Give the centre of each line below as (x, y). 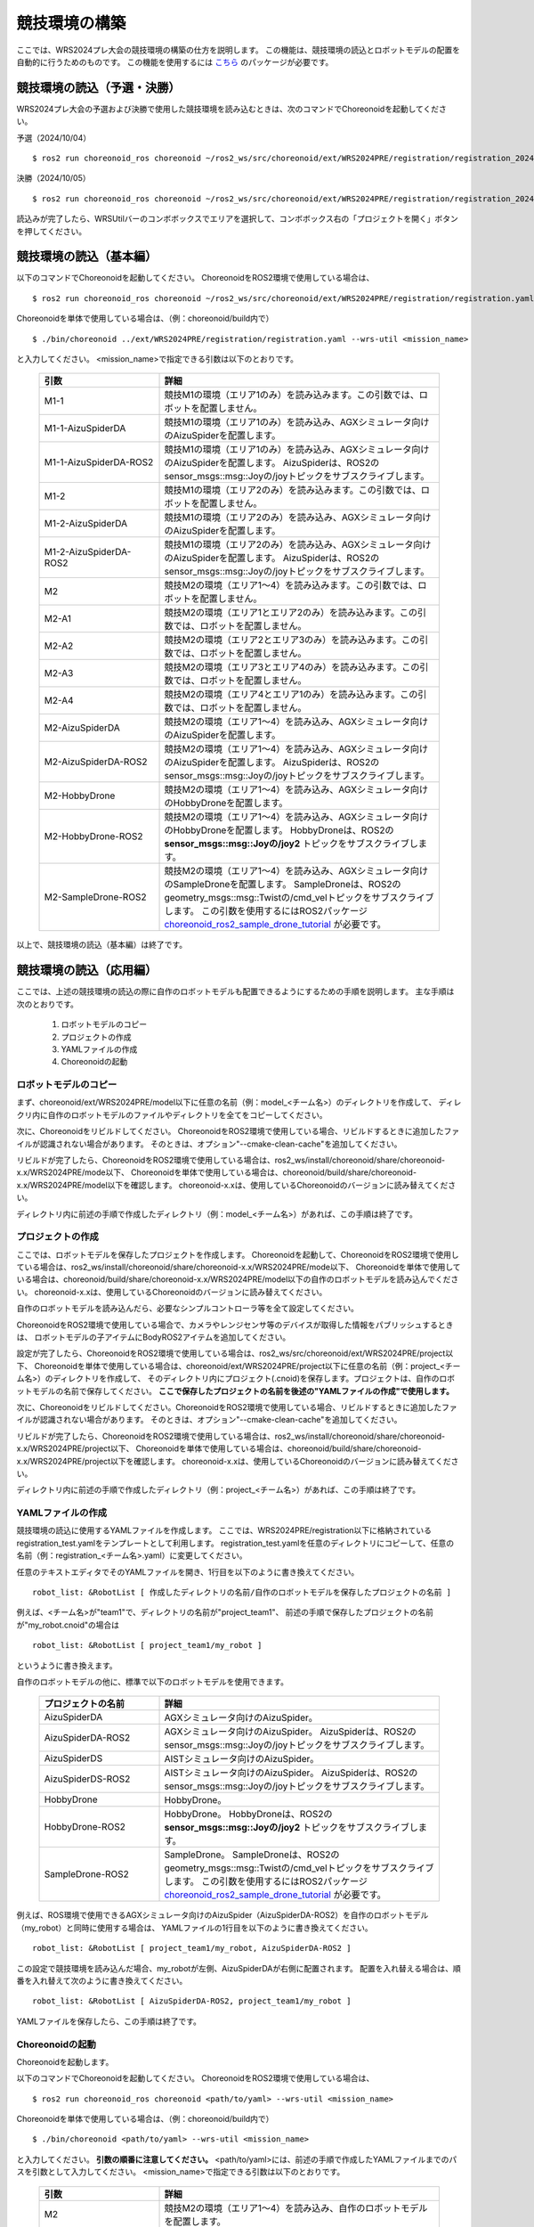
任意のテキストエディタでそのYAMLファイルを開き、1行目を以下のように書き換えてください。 (188, 1571)
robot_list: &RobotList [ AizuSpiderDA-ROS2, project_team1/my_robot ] (192, 2001)
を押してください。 (52, 231)
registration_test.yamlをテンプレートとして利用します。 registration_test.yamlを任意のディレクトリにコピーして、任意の (235, 1543)
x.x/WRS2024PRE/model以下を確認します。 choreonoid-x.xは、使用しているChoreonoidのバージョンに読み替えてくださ (236, 1185)
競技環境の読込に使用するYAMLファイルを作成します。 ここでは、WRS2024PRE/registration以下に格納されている (224, 1530)
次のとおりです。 (48, 1004)
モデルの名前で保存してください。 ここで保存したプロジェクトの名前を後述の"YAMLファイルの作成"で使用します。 (243, 1391)
